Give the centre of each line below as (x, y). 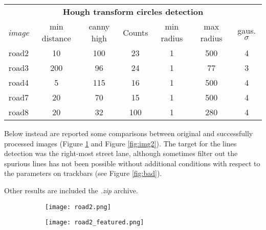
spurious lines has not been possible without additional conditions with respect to (132, 163)
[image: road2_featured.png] (95, 223)
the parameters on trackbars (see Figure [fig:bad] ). (83, 173)
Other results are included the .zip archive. (71, 190)
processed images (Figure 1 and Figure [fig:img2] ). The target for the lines (120, 143)
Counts (136, 32)
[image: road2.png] (78, 207)
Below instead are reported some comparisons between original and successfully (129, 133)
